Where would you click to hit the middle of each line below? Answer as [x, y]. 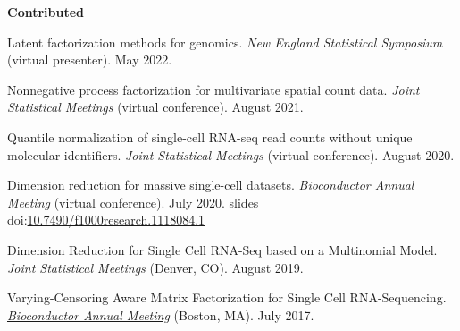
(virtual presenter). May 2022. [90, 59]
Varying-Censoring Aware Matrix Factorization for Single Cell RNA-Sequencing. [227, 297]
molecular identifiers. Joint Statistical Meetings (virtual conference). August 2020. [231, 154]
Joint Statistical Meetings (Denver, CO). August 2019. [155, 267]
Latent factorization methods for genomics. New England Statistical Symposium [225, 42]
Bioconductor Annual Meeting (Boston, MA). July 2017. [161, 314]
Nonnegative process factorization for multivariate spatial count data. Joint [213, 89]
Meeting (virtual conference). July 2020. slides [133, 202]
